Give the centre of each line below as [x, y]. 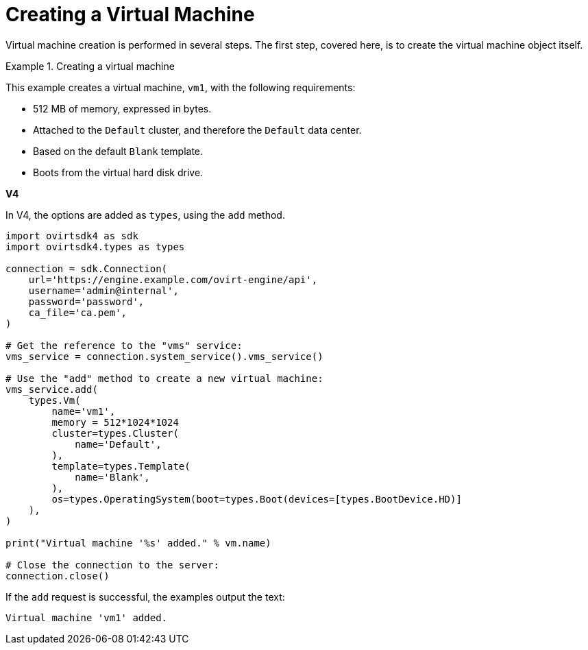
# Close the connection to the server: [112, 565]
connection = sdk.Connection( [87, 268]
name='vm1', [84, 411]
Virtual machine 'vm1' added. [87, 617]
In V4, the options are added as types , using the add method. [145, 215]
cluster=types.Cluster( [115, 433]
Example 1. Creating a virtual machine [90, 66]
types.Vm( [54, 400]
